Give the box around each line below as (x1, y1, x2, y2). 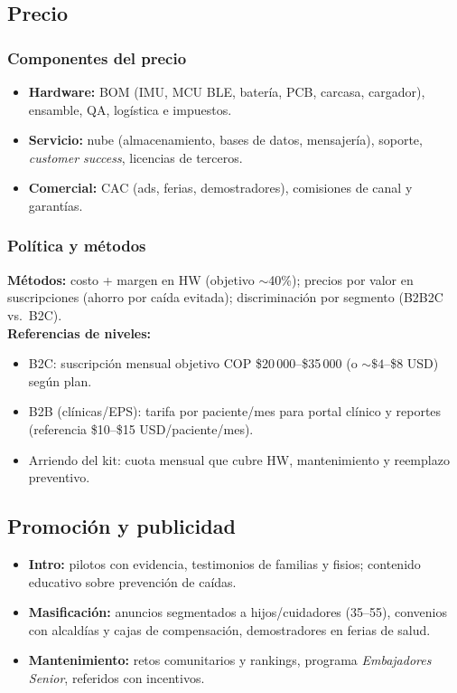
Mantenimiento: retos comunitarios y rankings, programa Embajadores (28, 650, 432, 669)
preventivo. (28, 468, 90, 487)
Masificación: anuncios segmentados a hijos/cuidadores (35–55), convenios (28, 603, 448, 622)
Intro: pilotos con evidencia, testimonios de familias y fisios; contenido (28, 554, 421, 573)
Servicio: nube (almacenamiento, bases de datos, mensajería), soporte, (28, 130, 423, 149)
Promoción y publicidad (7, 512, 236, 540)
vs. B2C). (7, 305, 62, 324)
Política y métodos (7, 234, 146, 257)
